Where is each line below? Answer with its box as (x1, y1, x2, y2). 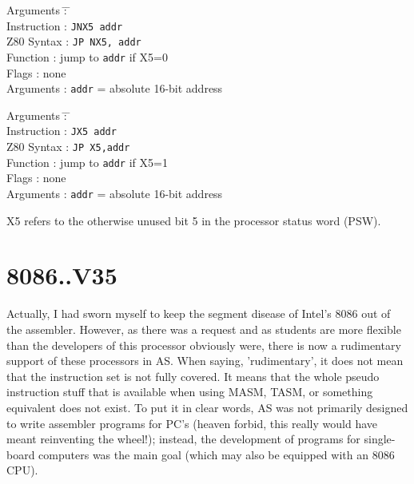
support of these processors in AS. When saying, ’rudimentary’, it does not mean (6, 352, 404, 369)
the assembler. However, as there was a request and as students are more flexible (6, 320, 401, 337)
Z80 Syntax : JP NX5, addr (6, 33, 141, 50)
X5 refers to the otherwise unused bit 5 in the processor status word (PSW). (6, 212, 381, 228)
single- (364, 430, 396, 447)
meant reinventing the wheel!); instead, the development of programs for (6, 430, 360, 447)
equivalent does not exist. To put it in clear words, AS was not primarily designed (6, 399, 408, 415)
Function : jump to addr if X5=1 (6, 153, 168, 170)
